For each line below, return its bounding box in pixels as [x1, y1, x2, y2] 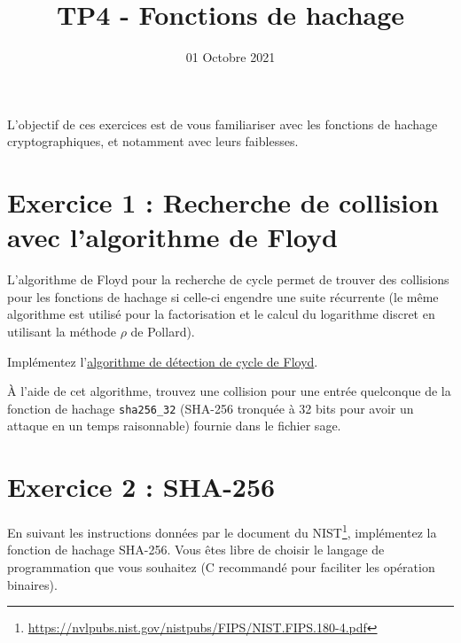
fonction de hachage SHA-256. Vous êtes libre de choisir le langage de [7, 540, 385, 559]
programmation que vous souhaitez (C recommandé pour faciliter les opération [7, 558, 435, 576]
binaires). [7, 575, 58, 593]
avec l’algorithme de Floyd [7, 219, 338, 255]
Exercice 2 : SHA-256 [7, 469, 276, 505]
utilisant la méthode [7, 322, 116, 340]
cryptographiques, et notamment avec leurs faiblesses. [7, 132, 299, 151]
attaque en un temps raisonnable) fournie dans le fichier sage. [7, 416, 341, 435]
